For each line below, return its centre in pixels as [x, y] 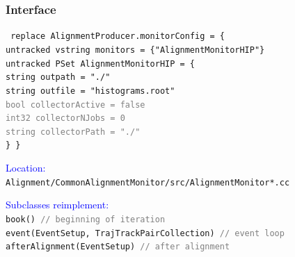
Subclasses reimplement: [57, 205]
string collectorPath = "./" [73, 132]
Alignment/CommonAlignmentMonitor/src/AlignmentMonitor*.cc [148, 182]
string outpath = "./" [58, 77]
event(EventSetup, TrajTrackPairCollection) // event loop [145, 233]
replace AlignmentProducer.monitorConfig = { [118, 36]
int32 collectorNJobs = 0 [65, 118]
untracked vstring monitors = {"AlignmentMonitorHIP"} [135, 50]
